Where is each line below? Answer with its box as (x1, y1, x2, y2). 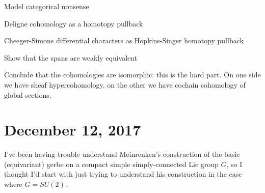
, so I (226, 158, 243, 169)
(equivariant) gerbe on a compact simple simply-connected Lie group (4, 158, 219, 169)
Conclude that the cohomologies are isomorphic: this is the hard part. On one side (4, 69, 261, 80)
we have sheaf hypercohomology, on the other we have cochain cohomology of (4, 79, 246, 90)
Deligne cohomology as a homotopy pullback (4, 18, 143, 29)
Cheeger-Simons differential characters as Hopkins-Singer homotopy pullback (4, 35, 244, 46)
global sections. (4, 89, 51, 100)
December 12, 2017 (4, 119, 141, 140)
